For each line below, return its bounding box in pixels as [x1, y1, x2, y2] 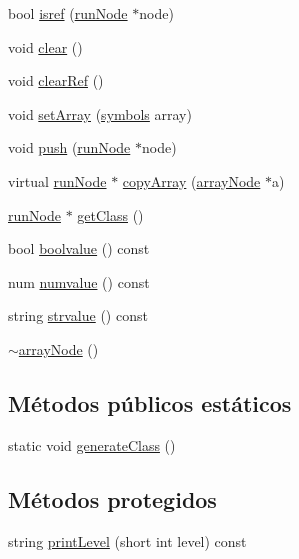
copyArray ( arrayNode [122, 170, 261, 191]
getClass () [77, 204, 144, 225]
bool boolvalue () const [8, 238, 150, 259]
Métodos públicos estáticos [8, 387, 292, 418]
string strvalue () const [8, 305, 148, 326]
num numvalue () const [8, 271, 150, 292]
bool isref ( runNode [8, 3, 128, 23]
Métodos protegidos [8, 483, 217, 514]
